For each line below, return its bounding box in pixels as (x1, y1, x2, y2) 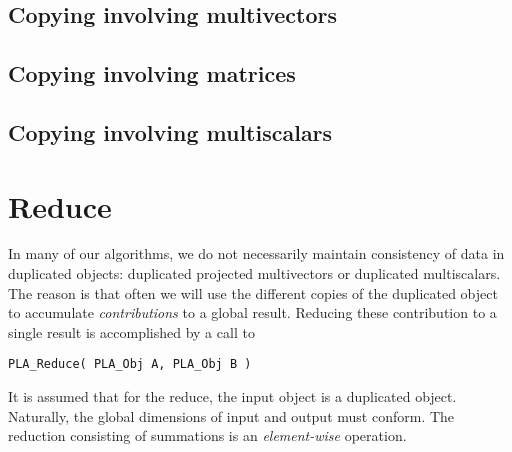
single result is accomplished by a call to (8, 321, 255, 342)
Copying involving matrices (8, 58, 296, 89)
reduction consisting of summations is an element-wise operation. (8, 425, 407, 446)
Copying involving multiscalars (8, 116, 333, 147)
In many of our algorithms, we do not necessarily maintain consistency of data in (8, 243, 505, 264)
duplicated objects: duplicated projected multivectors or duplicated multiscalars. (8, 263, 501, 284)
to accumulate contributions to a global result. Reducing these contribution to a (8, 302, 497, 323)
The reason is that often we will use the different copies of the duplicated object (8, 282, 498, 303)
